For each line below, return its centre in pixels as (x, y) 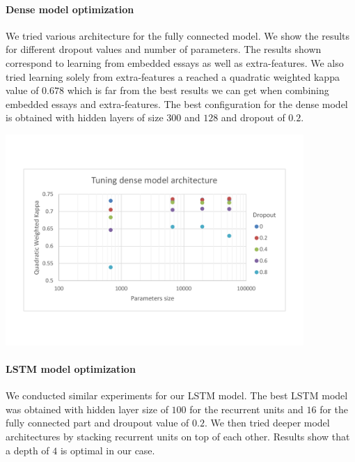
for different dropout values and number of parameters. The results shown (164, 49)
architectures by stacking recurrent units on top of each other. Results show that (178, 436)
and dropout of (253, 117)
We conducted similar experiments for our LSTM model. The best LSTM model (177, 395)
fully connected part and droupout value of (97, 423)
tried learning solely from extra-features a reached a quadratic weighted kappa (173, 76)
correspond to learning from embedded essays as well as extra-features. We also (175, 62)
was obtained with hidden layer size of (87, 409)
